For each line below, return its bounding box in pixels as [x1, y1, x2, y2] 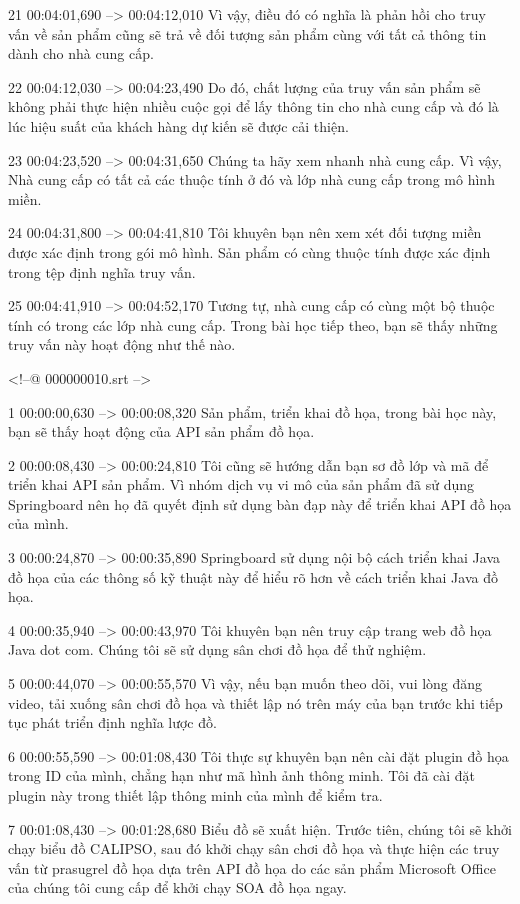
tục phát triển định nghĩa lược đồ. [8, 712, 217, 733]
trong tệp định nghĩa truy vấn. [8, 261, 196, 282]
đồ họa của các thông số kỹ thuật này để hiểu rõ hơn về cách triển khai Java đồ [8, 566, 498, 587]
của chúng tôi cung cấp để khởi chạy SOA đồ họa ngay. [8, 877, 347, 898]
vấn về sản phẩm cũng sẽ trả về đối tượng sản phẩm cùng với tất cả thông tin [8, 23, 487, 44]
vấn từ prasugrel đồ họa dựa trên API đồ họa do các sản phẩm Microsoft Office [8, 857, 496, 878]
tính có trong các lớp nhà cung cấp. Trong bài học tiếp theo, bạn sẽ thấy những [8, 314, 498, 335]
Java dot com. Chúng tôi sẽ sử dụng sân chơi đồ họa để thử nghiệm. [8, 639, 427, 660]
